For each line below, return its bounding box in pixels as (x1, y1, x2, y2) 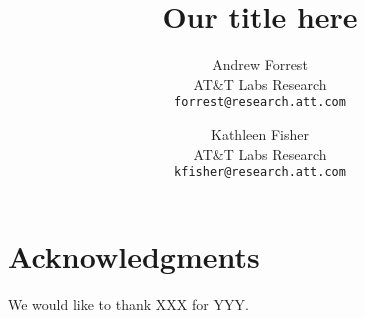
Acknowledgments (8, 235, 260, 276)
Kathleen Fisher (211, 123, 309, 144)
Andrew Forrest (212, 54, 308, 75)
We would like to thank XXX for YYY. (8, 293, 249, 314)
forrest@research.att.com (174, 95, 346, 110)
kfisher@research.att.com (174, 165, 346, 180)
